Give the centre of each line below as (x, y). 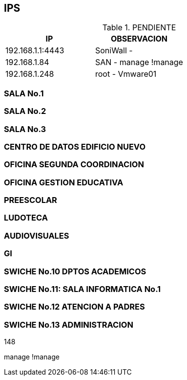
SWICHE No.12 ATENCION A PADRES (74, 307)
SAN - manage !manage (139, 62)
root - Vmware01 (126, 74)
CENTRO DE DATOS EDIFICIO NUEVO (75, 146)
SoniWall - (114, 51)
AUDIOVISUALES (37, 235)
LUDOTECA (26, 218)
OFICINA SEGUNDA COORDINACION (74, 165)
